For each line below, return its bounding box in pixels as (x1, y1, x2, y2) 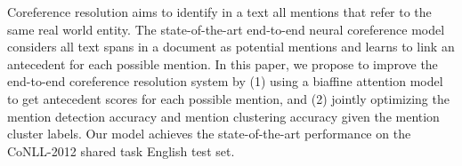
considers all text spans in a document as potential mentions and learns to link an (7, 37, 455, 56)
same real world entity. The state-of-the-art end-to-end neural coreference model (7, 20, 445, 38)
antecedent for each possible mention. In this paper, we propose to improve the (7, 54, 438, 73)
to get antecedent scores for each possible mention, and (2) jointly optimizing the (7, 89, 450, 107)
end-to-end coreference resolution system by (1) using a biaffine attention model (7, 72, 443, 91)
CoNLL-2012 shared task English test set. (7, 141, 235, 160)
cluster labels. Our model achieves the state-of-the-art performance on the (7, 124, 411, 143)
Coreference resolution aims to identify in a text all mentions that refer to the (7, 3, 432, 20)
